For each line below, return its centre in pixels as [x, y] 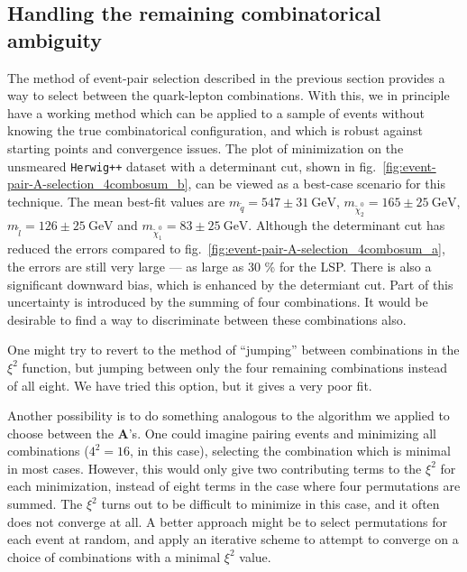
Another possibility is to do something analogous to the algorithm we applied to [229, 415]
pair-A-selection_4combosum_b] [98, 184]
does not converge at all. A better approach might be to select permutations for [228, 521]
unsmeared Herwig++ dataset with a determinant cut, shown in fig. [192, 166]
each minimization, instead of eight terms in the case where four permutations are [234, 486]
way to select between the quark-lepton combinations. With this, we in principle [229, 95]
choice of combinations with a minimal [114, 556]
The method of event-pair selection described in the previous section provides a [226, 77]
